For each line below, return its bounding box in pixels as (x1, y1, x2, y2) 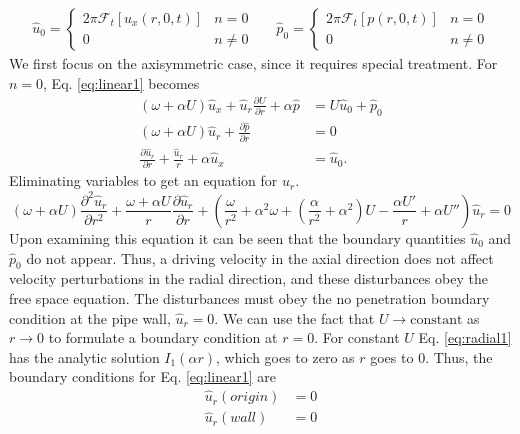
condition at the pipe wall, (9, 307, 171, 328)
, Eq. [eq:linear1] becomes (43, 72, 200, 93)
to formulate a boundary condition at (48, 327, 278, 348)
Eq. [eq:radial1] (418, 327, 512, 348)
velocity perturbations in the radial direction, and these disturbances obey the (9, 268, 488, 289)
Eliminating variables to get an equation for (9, 170, 278, 191)
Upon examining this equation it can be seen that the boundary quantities (9, 227, 466, 248)
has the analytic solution (9, 346, 160, 367)
